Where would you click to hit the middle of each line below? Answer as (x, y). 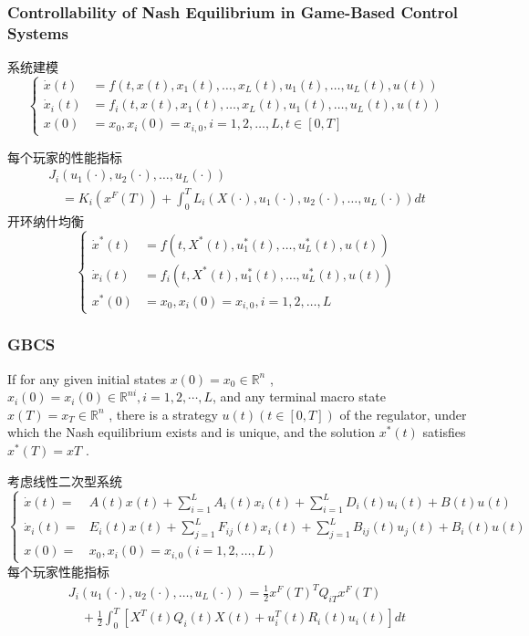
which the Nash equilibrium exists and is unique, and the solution (191, 432)
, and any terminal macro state (299, 396)
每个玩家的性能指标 (65, 156)
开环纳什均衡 (46, 220)
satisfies (444, 432)
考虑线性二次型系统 (65, 480)
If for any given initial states (87, 378)
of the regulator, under (403, 414)
